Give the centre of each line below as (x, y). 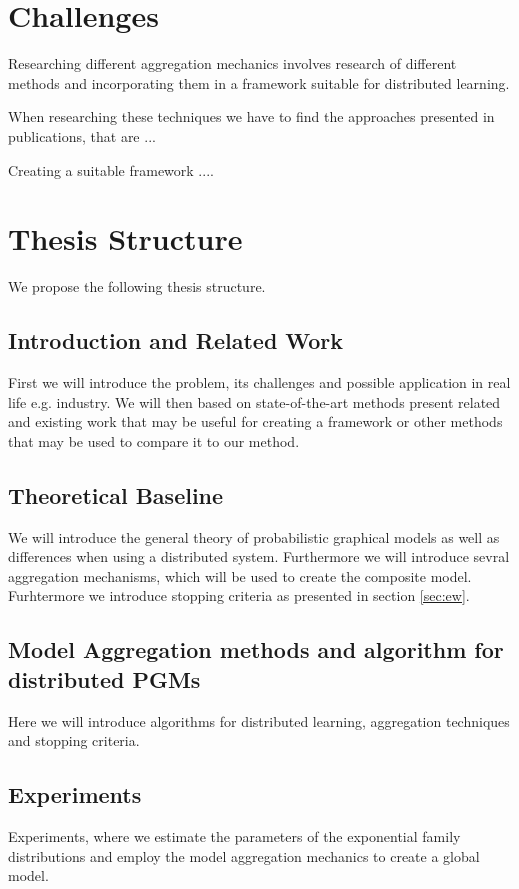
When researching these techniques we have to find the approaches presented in (251, 116)
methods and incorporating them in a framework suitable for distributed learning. (259, 82)
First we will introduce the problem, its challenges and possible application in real (259, 382)
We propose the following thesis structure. (137, 286)
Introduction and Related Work (176, 340)
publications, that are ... (82, 135)
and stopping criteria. (74, 740)
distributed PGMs (104, 678)
